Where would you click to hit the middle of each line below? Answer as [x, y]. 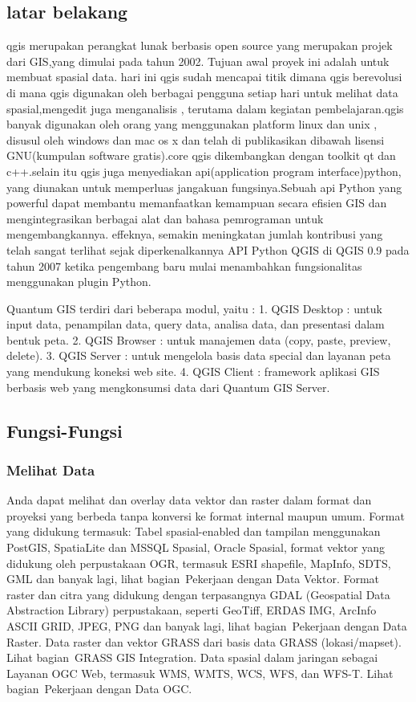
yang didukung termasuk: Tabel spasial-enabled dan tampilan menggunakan [194, 531]
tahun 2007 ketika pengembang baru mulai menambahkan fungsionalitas [184, 265]
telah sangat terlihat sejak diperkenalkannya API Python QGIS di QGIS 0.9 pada [208, 249]
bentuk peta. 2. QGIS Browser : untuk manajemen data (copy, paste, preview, [199, 339]
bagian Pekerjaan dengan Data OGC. [99, 689]
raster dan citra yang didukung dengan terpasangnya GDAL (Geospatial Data [198, 594]
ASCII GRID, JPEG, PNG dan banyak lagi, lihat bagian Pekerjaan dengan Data [207, 626]
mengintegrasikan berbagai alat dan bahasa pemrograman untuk [165, 218]
